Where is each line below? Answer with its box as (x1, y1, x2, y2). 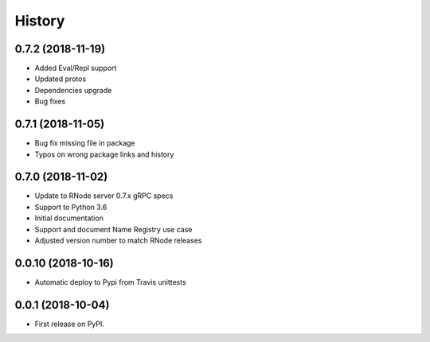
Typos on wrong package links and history (34, 150, 174, 159)
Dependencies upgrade (34, 85, 112, 95)
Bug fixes (34, 96, 66, 107)
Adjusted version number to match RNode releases (34, 235, 202, 245)
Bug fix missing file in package (34, 138, 135, 148)
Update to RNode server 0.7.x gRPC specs (34, 191, 174, 200)
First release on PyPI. (34, 319, 105, 328)
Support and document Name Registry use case (34, 224, 193, 234)
